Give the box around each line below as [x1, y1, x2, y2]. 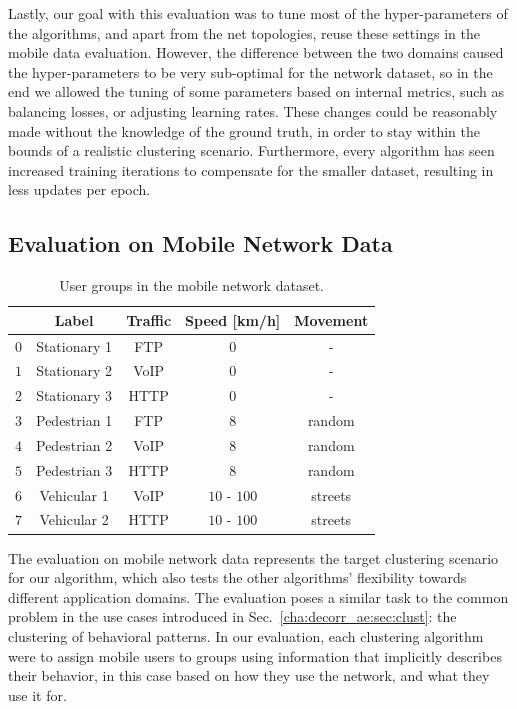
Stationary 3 [36, 385, 113, 406]
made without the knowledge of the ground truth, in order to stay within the [8, 120, 480, 141]
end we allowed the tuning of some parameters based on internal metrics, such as [8, 81, 505, 102]
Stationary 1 [36, 335, 113, 356]
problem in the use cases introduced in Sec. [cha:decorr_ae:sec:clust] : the [8, 606, 457, 627]
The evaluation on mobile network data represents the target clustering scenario [8, 547, 499, 568]
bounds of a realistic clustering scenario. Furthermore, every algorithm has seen [8, 140, 495, 161]
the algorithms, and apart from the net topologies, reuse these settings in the [8, 22, 480, 43]
